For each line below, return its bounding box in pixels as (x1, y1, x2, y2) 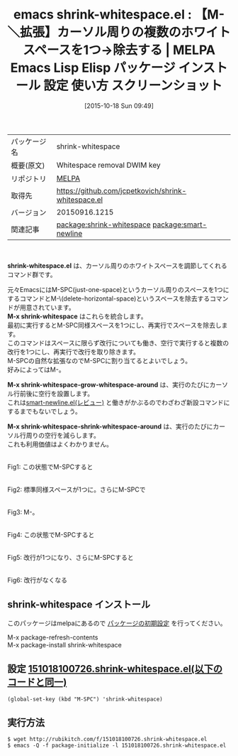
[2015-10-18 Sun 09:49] (84, 101, 154, 110)
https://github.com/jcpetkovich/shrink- (56, 185, 187, 195)
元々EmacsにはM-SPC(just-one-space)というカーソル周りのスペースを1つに (7, 285, 229, 293)
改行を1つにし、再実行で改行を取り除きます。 (7, 347, 140, 356)
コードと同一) (7, 676, 67, 688)
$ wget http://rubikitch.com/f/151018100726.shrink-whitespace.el (7, 736, 208, 743)
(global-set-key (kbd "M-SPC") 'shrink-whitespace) (7, 696, 163, 703)
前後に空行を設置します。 (19, 389, 94, 398)
